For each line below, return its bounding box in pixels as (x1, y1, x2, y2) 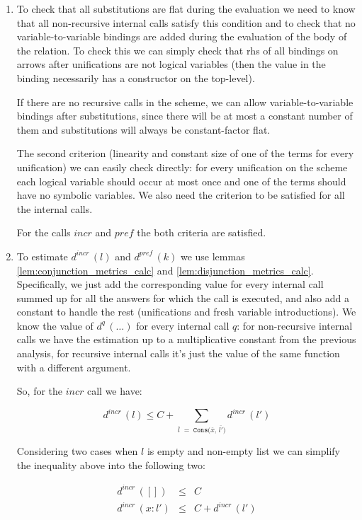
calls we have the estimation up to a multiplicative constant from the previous (16, 332, 356, 347)
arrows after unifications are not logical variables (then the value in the (16, 57, 326, 71)
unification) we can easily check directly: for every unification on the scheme (16, 159, 348, 174)
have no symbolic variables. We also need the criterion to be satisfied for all (16, 187, 345, 202)
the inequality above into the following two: (16, 457, 205, 472)
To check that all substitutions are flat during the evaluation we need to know (16, 1, 356, 16)
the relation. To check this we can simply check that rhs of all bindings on (16, 42, 339, 57)
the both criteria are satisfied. (137, 225, 266, 240)
